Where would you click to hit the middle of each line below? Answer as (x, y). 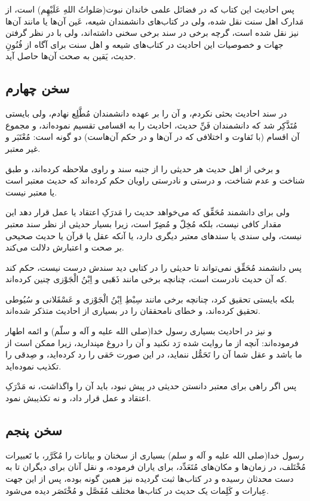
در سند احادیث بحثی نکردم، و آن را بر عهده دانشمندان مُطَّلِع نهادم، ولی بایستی (146, 113)
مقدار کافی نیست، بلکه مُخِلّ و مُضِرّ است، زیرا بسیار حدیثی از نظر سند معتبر (144, 223)
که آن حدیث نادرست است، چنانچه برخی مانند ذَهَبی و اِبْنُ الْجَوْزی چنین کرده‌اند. (146, 279)
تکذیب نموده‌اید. (33, 366)
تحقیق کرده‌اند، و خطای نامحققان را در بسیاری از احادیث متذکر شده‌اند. (133, 311)
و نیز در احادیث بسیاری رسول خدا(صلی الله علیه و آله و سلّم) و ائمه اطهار (139, 331)
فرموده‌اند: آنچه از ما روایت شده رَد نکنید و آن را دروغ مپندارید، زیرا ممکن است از (152, 342)
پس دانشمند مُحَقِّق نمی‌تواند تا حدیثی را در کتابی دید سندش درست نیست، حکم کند (154, 267)
